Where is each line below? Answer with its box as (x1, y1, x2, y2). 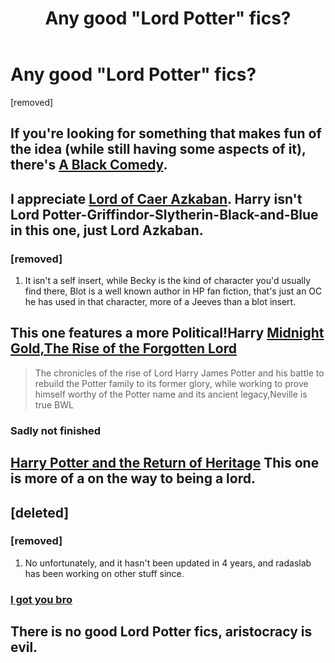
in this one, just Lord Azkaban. (10, 222, 204, 239)
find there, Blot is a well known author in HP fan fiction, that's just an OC (24, 285, 323, 297)
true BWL (34, 398, 74, 411)
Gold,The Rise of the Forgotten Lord (10, 340, 238, 357)
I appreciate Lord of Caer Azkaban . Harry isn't (10, 190, 303, 207)
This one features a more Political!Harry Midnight (10, 325, 325, 342)
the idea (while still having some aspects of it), (10, 141, 307, 158)
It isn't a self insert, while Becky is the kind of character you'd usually (24, 275, 312, 287)
